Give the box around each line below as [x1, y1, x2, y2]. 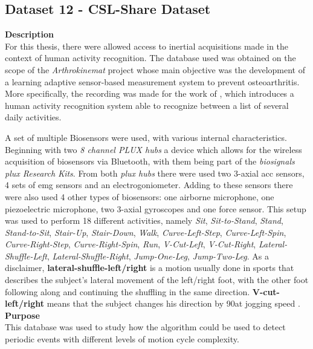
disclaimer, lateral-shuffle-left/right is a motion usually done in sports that [5, 261, 294, 274]
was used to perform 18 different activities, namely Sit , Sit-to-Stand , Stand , [5, 214, 283, 227]
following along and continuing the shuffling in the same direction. [5, 285, 250, 298]
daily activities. [5, 111, 62, 123]
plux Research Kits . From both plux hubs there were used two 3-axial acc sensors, [5, 166, 305, 179]
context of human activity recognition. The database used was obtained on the [5, 51, 296, 64]
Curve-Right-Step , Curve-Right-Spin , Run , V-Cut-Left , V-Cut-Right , [5, 238, 256, 250]
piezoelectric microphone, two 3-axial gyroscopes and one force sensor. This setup [5, 202, 306, 215]
